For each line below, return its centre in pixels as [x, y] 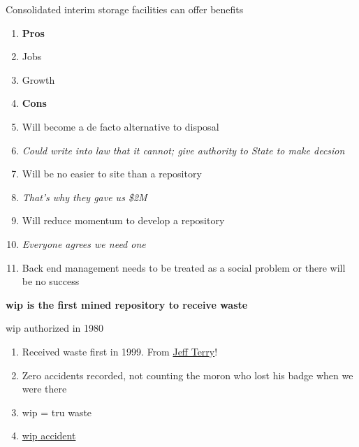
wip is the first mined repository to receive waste [127, 304]
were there [44, 389]
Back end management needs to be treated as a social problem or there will [184, 267]
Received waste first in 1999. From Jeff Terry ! [120, 351]
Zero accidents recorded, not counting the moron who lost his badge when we [188, 375]
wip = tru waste [57, 412]
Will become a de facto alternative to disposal [120, 126]
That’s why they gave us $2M [85, 197]
